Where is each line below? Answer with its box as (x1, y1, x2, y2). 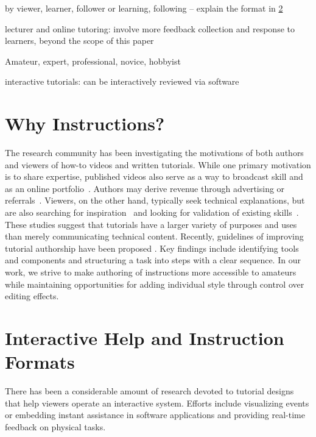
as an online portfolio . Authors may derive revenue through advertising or (5, 182, 285, 194)
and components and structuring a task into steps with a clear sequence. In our (5, 254, 301, 266)
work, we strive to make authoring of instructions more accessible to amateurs (5, 266, 297, 279)
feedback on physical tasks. (5, 420, 106, 433)
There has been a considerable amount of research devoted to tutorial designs (5, 385, 294, 397)
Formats (5, 349, 75, 374)
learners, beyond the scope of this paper (5, 34, 154, 47)
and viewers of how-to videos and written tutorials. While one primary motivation (5, 158, 311, 171)
